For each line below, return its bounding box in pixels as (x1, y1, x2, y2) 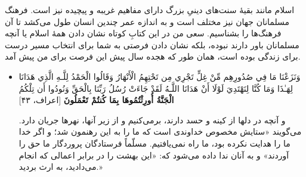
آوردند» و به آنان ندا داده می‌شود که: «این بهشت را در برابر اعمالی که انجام (18, 148, 289, 161)
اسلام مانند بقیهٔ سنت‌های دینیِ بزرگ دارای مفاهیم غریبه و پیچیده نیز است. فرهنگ (5, 4, 295, 15)
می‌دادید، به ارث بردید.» (18, 160, 103, 173)
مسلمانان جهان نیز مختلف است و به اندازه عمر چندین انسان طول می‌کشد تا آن (5, 15, 290, 27)
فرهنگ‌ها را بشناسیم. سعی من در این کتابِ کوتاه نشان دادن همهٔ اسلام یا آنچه (5, 27, 282, 39)
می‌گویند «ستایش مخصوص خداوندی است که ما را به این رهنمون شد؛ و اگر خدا (18, 125, 302, 138)
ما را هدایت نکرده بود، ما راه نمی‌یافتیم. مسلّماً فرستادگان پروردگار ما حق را (18, 136, 290, 149)
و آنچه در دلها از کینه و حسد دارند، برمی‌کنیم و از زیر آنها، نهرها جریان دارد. (18, 113, 286, 126)
